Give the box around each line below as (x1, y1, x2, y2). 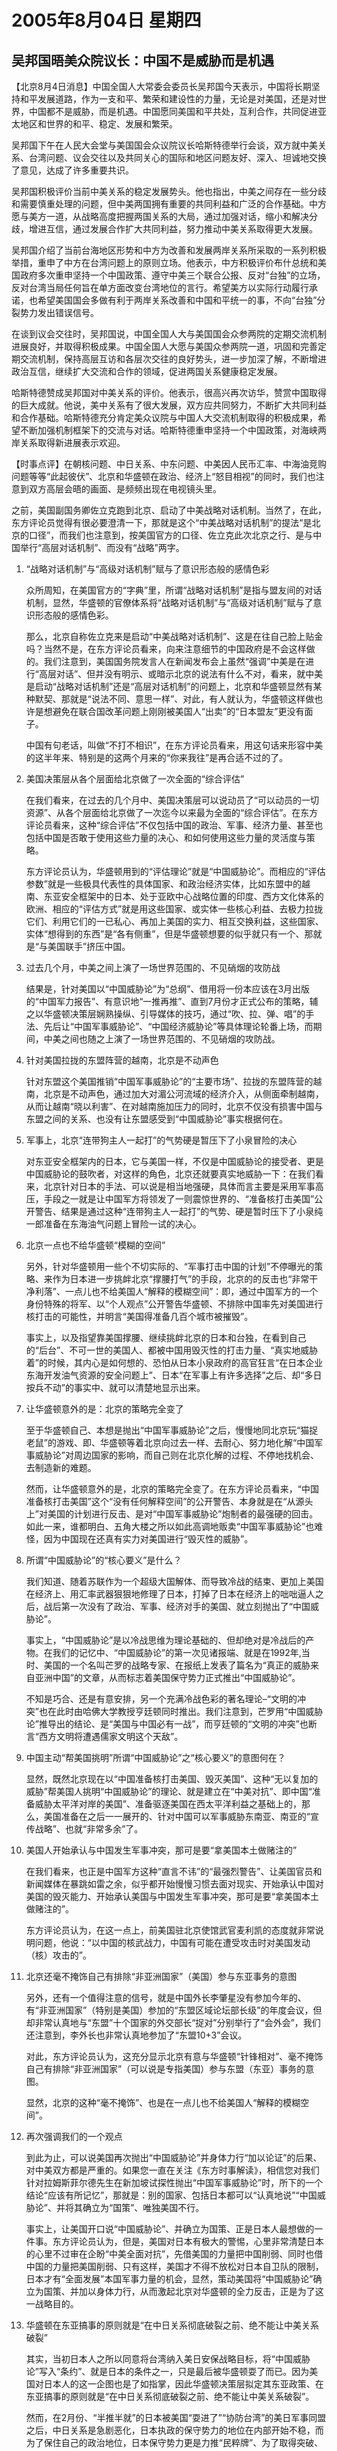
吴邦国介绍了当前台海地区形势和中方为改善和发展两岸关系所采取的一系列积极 (11, 244, 327, 256)
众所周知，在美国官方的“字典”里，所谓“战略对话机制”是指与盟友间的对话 (25, 584, 323, 596)
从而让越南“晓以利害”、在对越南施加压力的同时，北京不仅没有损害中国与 (25, 1101, 324, 1112)
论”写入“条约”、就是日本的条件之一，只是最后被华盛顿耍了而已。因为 (25, 2366, 310, 2377)
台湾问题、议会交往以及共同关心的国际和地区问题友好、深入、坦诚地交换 (28, 152, 327, 163)
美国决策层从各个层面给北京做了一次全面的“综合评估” (25, 773, 245, 785)
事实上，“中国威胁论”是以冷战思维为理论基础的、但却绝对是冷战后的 (25, 1634, 306, 1646)
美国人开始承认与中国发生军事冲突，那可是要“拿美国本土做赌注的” (25, 1844, 298, 1856)
